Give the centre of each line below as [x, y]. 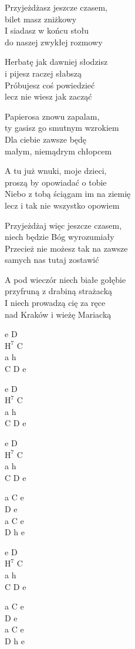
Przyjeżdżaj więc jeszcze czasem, [63, 225]
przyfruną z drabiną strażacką [59, 291]
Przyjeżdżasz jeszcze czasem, [56, 7]
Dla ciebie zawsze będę [46, 139]
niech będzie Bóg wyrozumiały [60, 237]
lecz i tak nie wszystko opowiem [62, 205]
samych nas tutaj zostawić [52, 260]
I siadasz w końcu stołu [47, 30]
